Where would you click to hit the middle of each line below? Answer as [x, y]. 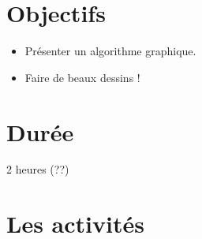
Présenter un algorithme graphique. [110, 51]
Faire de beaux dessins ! [82, 77]
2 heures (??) [38, 169]
